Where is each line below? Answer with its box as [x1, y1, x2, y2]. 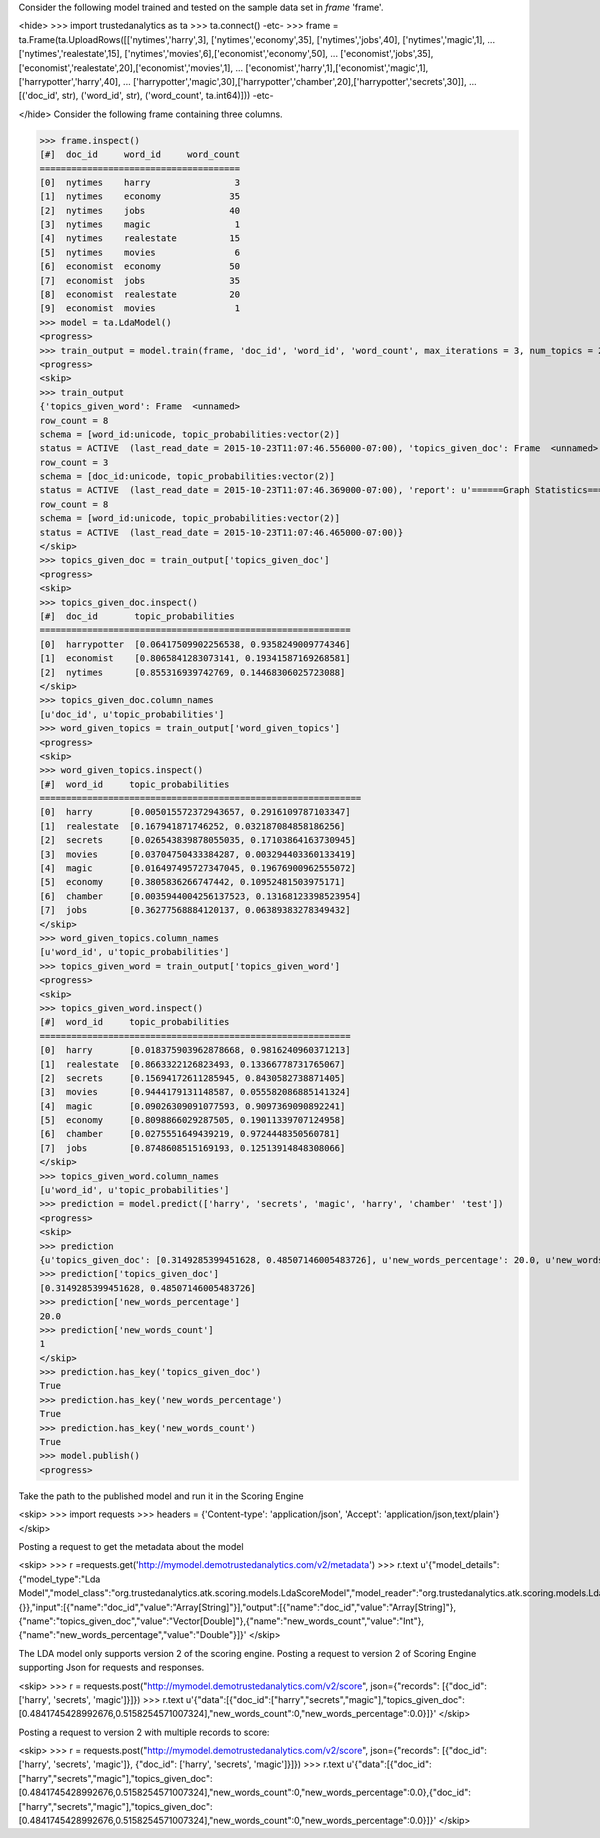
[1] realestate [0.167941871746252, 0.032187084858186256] [39, 820, 346, 832]
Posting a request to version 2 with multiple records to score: [18, 1726, 270, 1738]
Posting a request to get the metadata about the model [18, 1540, 244, 1552]
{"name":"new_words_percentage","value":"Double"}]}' [18, 1629, 247, 1641]
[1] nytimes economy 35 [39, 191, 240, 202]
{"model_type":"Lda [18, 1573, 101, 1585]
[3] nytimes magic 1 [39, 219, 240, 230]
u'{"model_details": [420, 1559, 500, 1571]
